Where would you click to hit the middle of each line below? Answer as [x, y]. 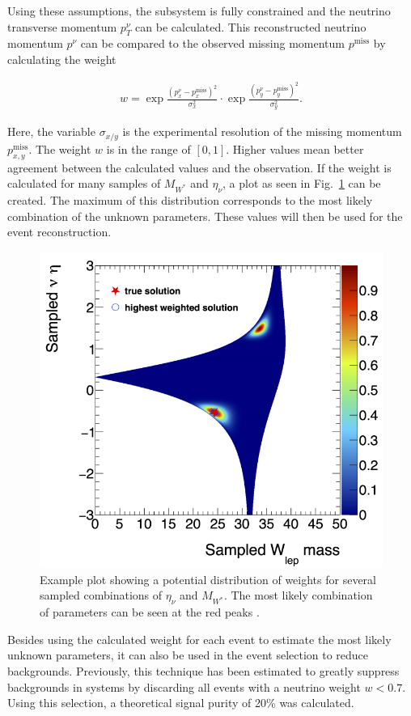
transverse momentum [62, 26]
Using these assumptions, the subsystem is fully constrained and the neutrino [199, 11]
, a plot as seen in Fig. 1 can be [302, 183]
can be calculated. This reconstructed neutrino [251, 26]
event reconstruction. [59, 232]
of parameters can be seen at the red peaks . [150, 612]
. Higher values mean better [295, 148]
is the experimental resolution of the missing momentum [262, 131]
